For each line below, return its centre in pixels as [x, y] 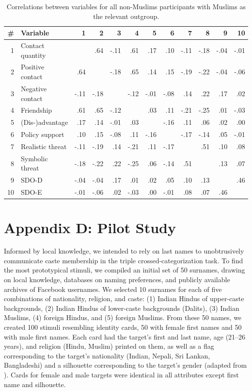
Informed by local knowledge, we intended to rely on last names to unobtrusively [124, 251]
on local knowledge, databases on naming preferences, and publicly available [117, 279]
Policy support [43, 134]
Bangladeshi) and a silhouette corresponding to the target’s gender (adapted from [126, 365]
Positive [33, 67]
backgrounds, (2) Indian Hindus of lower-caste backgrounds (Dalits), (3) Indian [122, 308]
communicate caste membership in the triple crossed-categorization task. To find [124, 260]
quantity [33, 55]
